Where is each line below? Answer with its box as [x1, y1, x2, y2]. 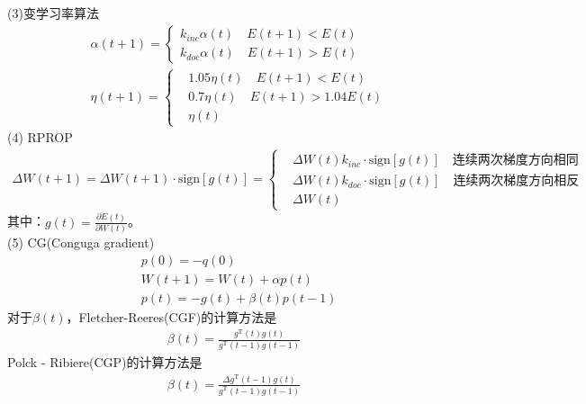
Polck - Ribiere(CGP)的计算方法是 [7, 353, 203, 372]
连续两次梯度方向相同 [452, 154, 579, 167]
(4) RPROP [7, 128, 73, 147]
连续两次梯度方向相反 [453, 175, 580, 188]
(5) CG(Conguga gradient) [7, 233, 155, 252]
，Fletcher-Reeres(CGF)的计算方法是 [66, 307, 277, 326]
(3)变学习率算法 [7, 4, 99, 22]
